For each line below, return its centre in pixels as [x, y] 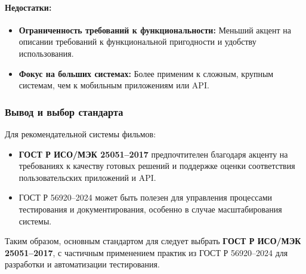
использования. [46, 53]
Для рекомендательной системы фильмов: [81, 133]
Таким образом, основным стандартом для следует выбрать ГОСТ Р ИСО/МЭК [153, 241]
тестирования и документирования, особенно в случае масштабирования [150, 209]
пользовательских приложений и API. [87, 177]
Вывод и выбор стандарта [64, 111]
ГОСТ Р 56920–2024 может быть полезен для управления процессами [146, 197]
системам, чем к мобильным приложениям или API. [114, 85]
